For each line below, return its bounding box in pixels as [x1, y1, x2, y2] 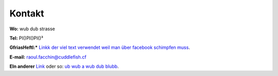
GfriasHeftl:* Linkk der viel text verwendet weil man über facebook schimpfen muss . [9, 44, 190, 51]
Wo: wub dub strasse [9, 26, 55, 32]
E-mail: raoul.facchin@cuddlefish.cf [9, 54, 87, 60]
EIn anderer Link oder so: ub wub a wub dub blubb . [9, 63, 119, 69]
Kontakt [9, 8, 44, 19]
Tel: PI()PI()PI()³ [9, 35, 43, 41]
